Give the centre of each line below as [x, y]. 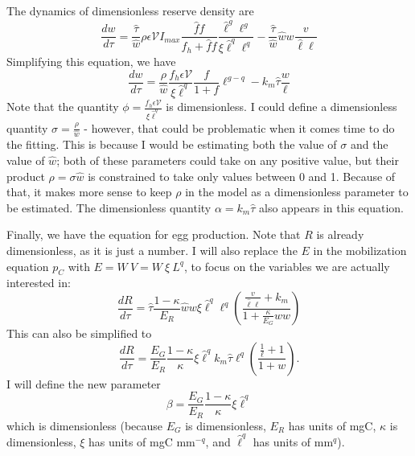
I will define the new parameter [84, 383]
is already [340, 234]
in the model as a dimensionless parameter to [297, 192]
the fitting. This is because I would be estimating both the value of [172, 144]
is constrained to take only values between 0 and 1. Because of [242, 176]
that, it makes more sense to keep [89, 192]
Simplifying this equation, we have [91, 61]
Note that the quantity [63, 107]
